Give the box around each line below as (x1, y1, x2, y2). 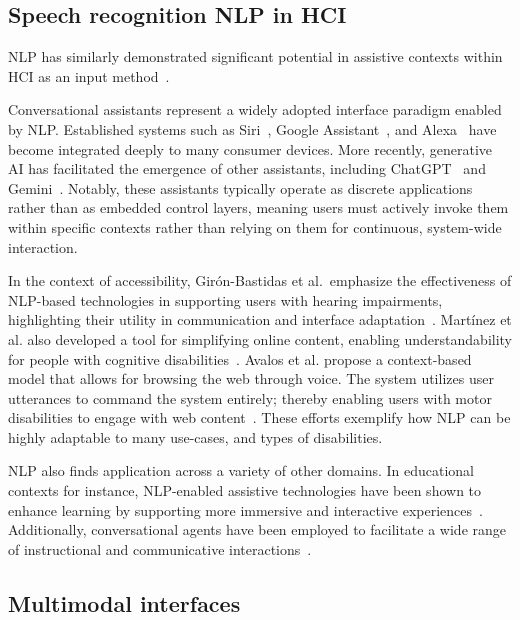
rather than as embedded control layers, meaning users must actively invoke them (8, 197, 509, 218)
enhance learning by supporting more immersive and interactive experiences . (8, 499, 483, 520)
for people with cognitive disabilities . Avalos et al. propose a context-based (8, 348, 472, 369)
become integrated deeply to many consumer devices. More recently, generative (8, 138, 493, 159)
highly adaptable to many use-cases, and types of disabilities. (8, 426, 383, 447)
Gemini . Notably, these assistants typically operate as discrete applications (8, 177, 473, 198)
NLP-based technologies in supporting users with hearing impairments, (8, 289, 443, 310)
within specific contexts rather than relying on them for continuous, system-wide (8, 216, 502, 237)
